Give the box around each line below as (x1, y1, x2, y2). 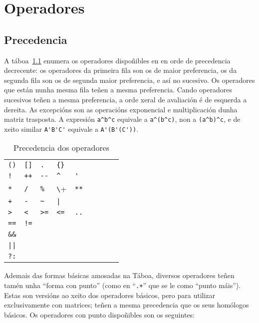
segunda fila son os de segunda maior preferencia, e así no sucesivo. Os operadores (4, 74, 255, 85)
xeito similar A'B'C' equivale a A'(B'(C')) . (4, 123, 139, 134)
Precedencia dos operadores (13, 142, 110, 154)
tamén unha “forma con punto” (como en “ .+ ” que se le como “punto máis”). (4, 280, 241, 291)
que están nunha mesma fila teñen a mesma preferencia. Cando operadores (4, 84, 232, 95)
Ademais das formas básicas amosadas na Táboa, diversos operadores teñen (4, 270, 235, 281)
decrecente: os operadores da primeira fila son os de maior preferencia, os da (4, 65, 237, 75)
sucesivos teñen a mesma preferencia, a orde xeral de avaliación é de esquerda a (4, 94, 247, 104)
